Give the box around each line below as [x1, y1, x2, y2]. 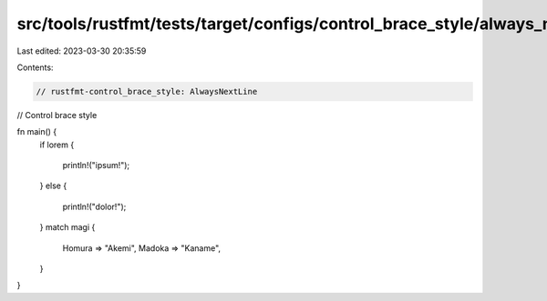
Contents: [16, 62, 54, 73]
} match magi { [39, 222, 96, 233]
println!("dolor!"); [62, 201, 127, 212]
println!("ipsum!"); [62, 160, 130, 171]
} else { [39, 180, 67, 191]
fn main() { [16, 126, 57, 137]
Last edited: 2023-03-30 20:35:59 [16, 45, 147, 56]
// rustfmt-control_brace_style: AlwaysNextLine [36, 86, 258, 96]
